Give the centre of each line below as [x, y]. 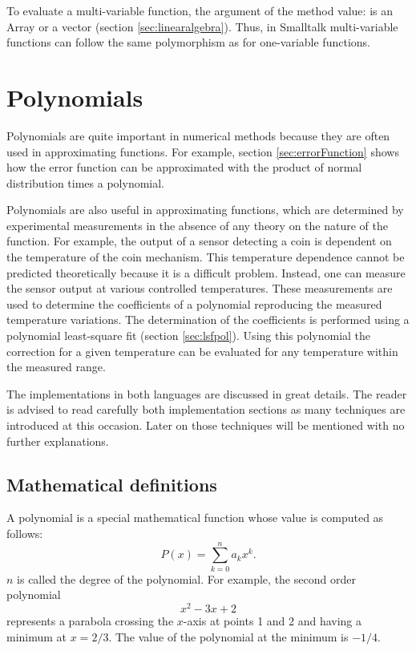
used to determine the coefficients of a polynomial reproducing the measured [194, 303]
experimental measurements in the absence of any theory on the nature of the [197, 225]
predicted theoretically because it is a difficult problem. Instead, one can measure [206, 272]
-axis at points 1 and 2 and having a [273, 620]
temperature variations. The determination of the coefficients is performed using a [208, 319]
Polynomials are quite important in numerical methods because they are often [198, 135]
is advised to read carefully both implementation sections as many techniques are [206, 409]
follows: [25, 533]
